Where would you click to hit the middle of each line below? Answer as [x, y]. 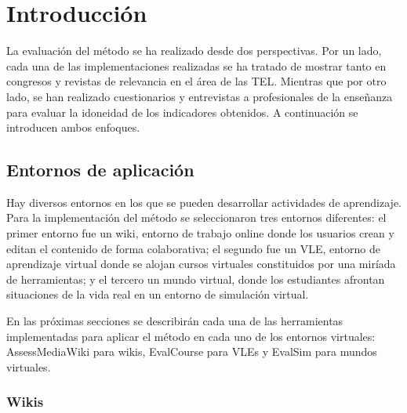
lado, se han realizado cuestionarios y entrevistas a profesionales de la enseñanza [200, 96]
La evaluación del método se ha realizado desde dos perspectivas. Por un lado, [194, 51]
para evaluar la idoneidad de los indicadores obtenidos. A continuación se [182, 112]
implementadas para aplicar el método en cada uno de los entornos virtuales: [191, 336]
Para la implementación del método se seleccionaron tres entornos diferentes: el [196, 217]
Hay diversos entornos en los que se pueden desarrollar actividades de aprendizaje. [204, 202]
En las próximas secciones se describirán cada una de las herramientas [175, 321]
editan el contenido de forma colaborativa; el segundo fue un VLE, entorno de [193, 248]
